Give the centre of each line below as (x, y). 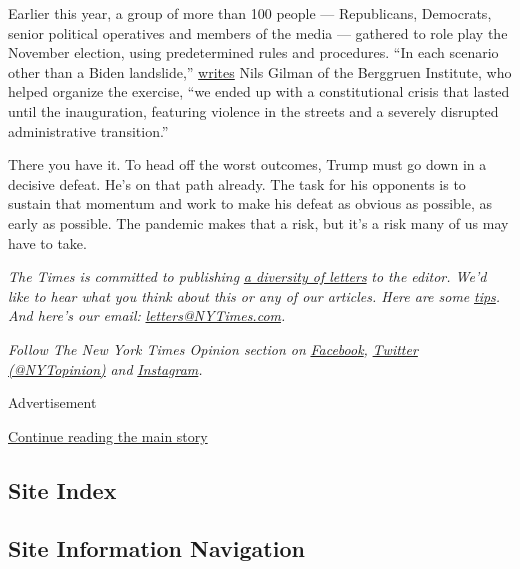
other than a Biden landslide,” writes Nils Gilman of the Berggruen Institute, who (260, 71)
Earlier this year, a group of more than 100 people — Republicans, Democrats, (250, 13)
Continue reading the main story (108, 435)
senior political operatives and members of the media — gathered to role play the (258, 32)
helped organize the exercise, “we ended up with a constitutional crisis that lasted (259, 91)
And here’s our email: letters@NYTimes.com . (147, 315)
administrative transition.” (88, 130)
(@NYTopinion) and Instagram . (105, 368)
